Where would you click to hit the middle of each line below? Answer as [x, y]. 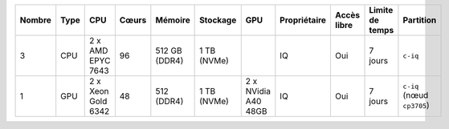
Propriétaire [303, 20]
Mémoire [173, 20]
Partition [420, 20]
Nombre [36, 20]
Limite [381, 10]
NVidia [258, 91]
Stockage [218, 20]
